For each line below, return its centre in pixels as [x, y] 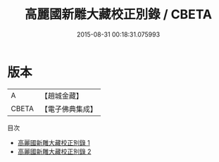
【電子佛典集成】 [69, 108]
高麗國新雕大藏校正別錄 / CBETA [118, 14]
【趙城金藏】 [62, 96]
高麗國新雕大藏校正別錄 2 [54, 151]
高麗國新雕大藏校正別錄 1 [54, 142]
